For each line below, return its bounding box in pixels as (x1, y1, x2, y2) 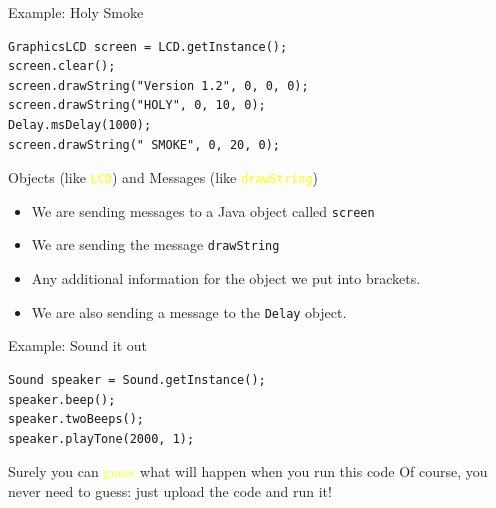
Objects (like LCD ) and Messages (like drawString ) (8, 167, 318, 188)
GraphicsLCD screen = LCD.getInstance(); (8, 39, 288, 54)
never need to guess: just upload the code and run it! (8, 480, 332, 501)
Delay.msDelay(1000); (8, 117, 152, 132)
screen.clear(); (8, 59, 116, 74)
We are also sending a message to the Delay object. (31, 301, 347, 322)
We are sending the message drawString (31, 234, 280, 255)
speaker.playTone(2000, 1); (8, 431, 195, 446)
